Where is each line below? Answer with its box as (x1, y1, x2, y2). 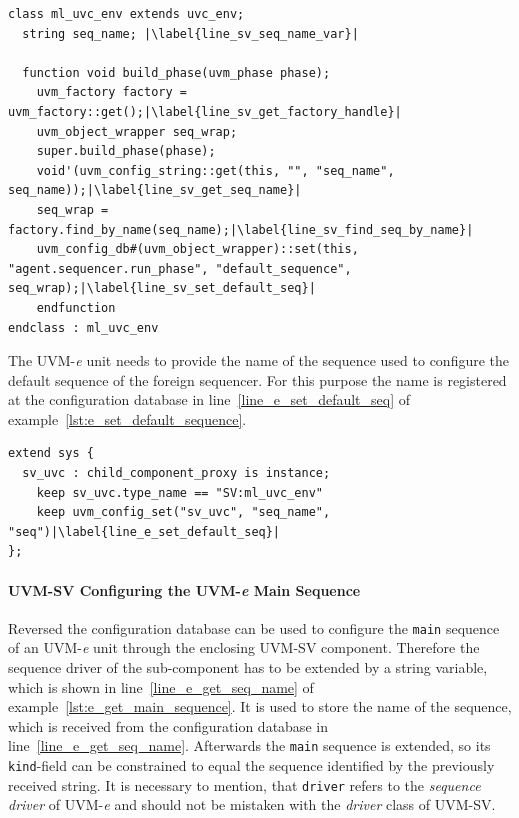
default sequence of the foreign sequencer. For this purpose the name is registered (8, 369, 507, 390)
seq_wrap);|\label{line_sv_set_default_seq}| (8, 281, 316, 296)
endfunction (36, 300, 116, 315)
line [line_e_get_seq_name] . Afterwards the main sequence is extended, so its (8, 735, 491, 756)
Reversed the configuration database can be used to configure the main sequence (8, 617, 500, 638)
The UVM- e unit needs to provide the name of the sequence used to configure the (8, 350, 510, 371)
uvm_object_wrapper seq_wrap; (36, 124, 238, 139)
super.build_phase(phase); (36, 144, 216, 159)
